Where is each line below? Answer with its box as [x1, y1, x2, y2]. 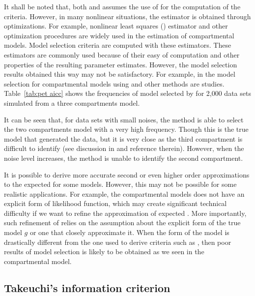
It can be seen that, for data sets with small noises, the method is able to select [4, 114, 244, 124]
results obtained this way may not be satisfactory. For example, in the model [4, 69, 235, 79]
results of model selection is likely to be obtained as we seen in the [4, 246, 204, 257]
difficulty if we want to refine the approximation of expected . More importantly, [4, 207, 247, 218]
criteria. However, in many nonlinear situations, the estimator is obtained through [4, 11, 251, 21]
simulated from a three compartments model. [4, 97, 140, 108]
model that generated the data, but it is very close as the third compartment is [4, 133, 243, 144]
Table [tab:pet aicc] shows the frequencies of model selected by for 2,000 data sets [4, 88, 251, 98]
